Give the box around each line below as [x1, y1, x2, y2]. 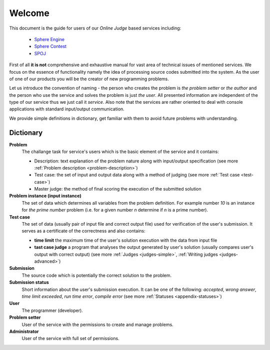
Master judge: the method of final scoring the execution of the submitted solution [34, 186, 202, 192]
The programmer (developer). [21, 307, 83, 313]
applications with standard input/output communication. [9, 106, 124, 112]
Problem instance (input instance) [9, 193, 82, 199]
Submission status [9, 279, 49, 285]
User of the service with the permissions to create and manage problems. [21, 321, 173, 327]
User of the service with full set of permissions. [21, 335, 119, 341]
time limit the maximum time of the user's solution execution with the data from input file [34, 237, 217, 243]
